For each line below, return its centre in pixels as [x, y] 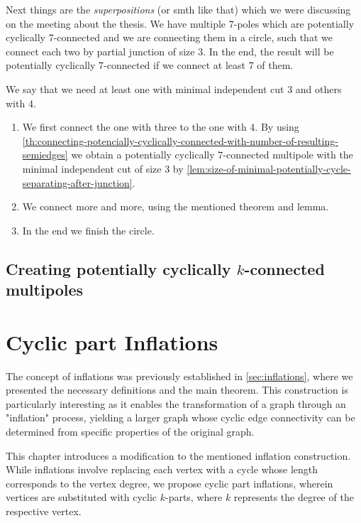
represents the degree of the [294, 497]
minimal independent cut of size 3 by [103, 168]
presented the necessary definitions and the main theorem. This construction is [177, 390]
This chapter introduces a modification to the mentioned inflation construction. [178, 455]
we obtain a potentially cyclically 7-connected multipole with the [212, 155]
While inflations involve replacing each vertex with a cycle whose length [162, 469]
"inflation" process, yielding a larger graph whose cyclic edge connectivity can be [180, 417]
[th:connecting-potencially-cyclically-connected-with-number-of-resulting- [180, 140]
